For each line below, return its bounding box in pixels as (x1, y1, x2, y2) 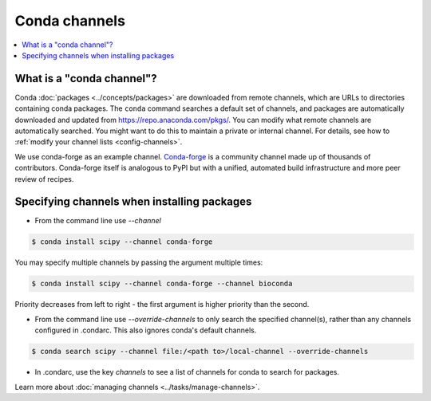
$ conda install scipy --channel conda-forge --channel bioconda (31, 279, 293, 289)
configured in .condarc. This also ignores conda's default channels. (34, 325, 257, 335)
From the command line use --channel (34, 216, 161, 226)
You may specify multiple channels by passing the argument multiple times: (14, 258, 263, 267)
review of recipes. (14, 174, 74, 183)
